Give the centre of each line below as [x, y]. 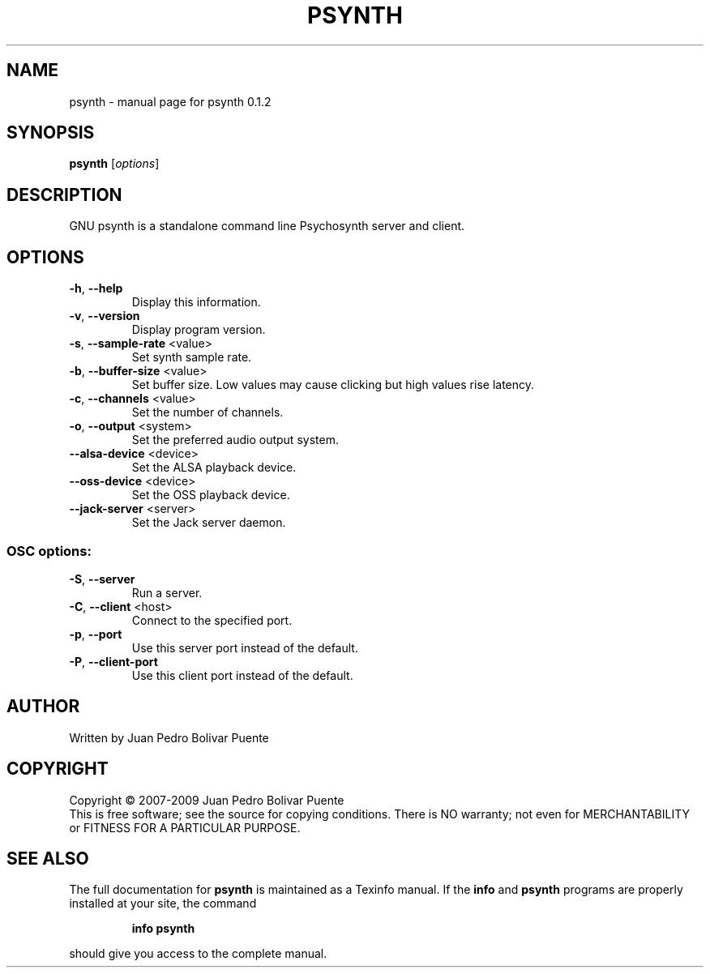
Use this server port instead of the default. [245, 647]
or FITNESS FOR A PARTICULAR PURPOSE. [185, 827]
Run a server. [167, 592]
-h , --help [96, 288]
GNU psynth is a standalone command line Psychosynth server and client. [267, 226]
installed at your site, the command [163, 904]
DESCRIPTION [64, 194]
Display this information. [196, 302]
